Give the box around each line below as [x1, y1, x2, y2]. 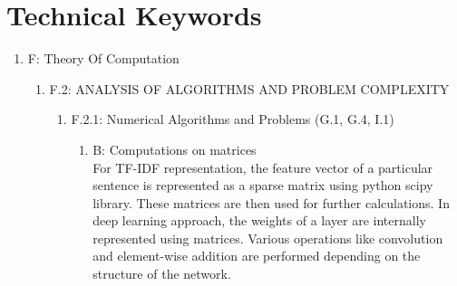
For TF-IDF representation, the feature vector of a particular [92, 157, 433, 176]
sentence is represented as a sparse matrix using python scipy [92, 176, 433, 195]
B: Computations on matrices [92, 139, 257, 158]
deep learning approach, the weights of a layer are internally [92, 211, 426, 230]
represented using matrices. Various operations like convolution [92, 228, 443, 247]
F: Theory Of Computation [27, 49, 180, 68]
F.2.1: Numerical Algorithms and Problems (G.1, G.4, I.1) [71, 110, 394, 129]
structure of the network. [92, 264, 231, 283]
